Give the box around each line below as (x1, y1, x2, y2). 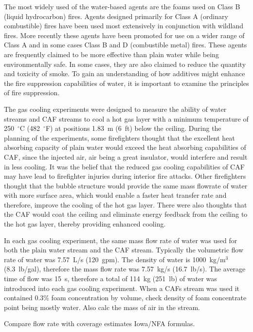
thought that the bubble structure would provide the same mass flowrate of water (4, 180, 248, 190)
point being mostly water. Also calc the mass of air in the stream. (4, 302, 200, 312)
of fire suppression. (4, 87, 60, 98)
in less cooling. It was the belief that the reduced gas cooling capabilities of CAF (4, 161, 245, 171)
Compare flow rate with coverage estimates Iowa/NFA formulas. (4, 318, 195, 329)
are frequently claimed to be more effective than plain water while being (4, 49, 219, 59)
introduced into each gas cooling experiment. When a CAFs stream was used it (4, 283, 240, 293)
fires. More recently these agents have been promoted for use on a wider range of (4, 30, 245, 40)
